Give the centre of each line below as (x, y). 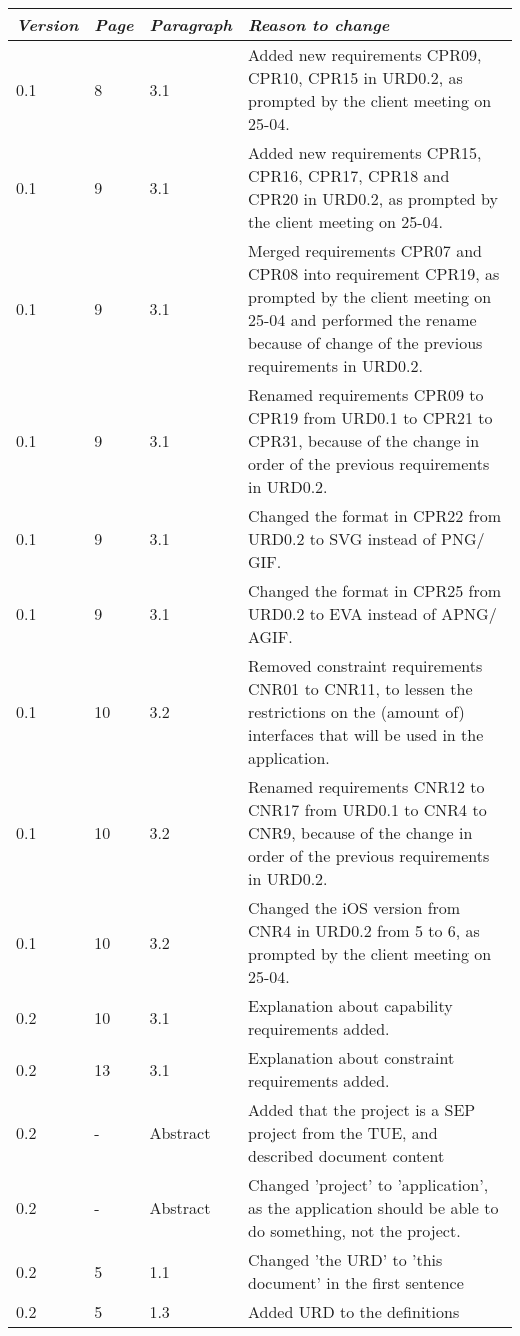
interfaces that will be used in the (365, 734)
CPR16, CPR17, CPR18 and (348, 175)
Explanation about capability (350, 1005)
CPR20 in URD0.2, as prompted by (372, 198)
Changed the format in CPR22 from (374, 515)
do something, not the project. (354, 1230)
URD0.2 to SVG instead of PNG (362, 538)
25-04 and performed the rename (362, 319)
